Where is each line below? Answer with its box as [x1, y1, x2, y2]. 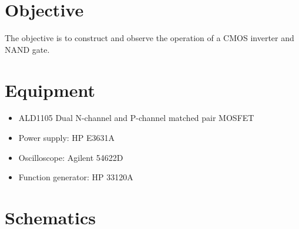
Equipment [5, 78, 95, 102]
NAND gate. [5, 43, 50, 55]
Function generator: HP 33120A [18, 171, 133, 183]
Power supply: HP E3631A [18, 132, 115, 144]
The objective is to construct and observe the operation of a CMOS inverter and [5, 32, 294, 44]
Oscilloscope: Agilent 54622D [18, 151, 123, 163]
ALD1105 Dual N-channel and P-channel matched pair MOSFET [18, 112, 254, 124]
